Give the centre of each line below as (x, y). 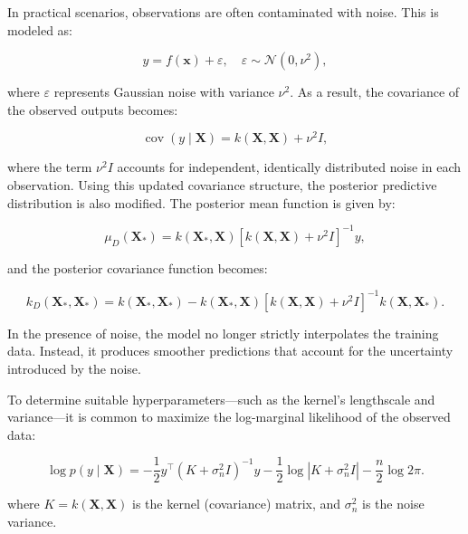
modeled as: (40, 29)
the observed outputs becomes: (93, 109)
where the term (50, 167)
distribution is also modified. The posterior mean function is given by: (201, 202)
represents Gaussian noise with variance (164, 92)
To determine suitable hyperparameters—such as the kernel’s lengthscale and (221, 399)
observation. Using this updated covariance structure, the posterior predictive (222, 185)
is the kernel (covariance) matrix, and (237, 504)
